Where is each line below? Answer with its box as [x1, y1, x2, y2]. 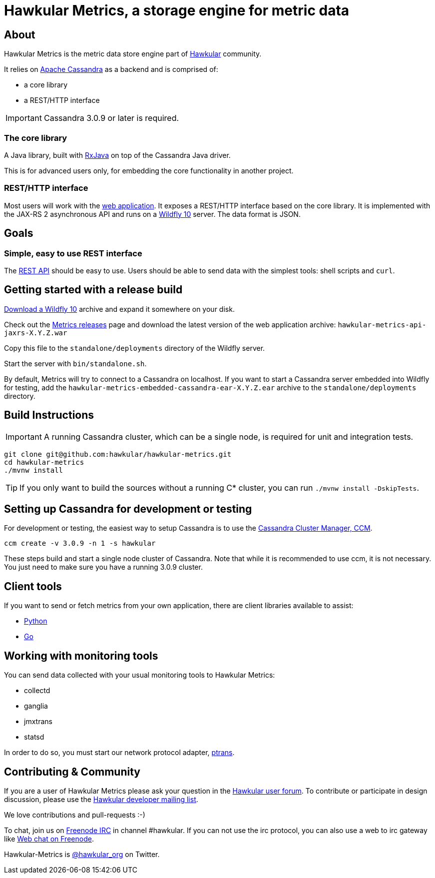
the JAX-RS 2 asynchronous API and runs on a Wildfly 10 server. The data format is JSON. [4, 209, 301, 218]
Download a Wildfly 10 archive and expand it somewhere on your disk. [4, 304, 235, 313]
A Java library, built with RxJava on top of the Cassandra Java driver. [4, 150, 231, 159]
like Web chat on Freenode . [4, 834, 94, 843]
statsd [24, 733, 44, 742]
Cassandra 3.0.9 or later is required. [43, 113, 179, 123]
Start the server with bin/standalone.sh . [4, 359, 147, 368]
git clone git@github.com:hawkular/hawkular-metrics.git [4, 450, 232, 458]
